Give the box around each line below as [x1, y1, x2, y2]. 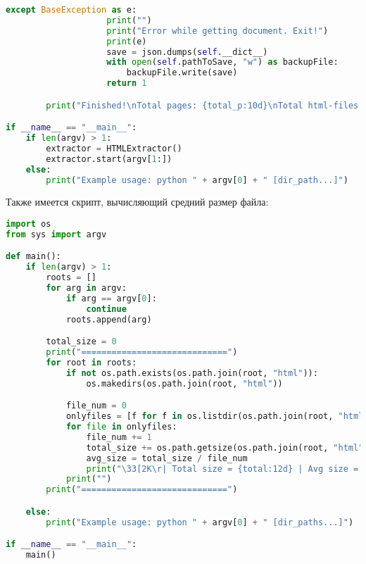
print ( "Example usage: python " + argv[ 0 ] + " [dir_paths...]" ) [46, 517, 354, 527]
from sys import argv [6, 229, 107, 239]
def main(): [6, 251, 61, 262]
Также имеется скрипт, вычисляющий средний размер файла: [6, 194, 269, 209]
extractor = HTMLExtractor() [46, 143, 182, 153]
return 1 [106, 78, 147, 89]
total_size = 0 [46, 337, 117, 347]
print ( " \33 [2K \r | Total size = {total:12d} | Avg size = [86, 463, 359, 474]
